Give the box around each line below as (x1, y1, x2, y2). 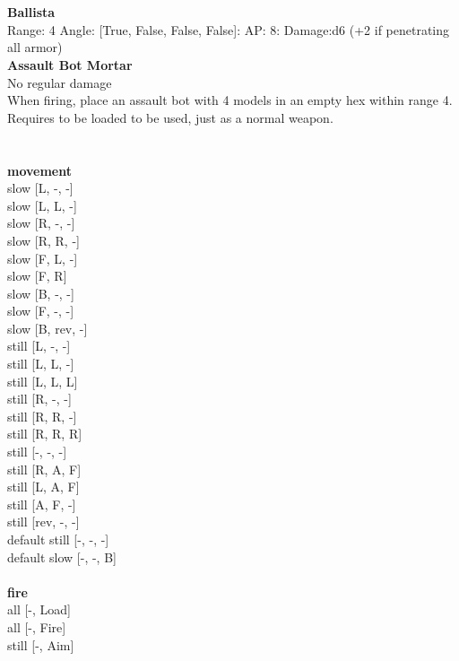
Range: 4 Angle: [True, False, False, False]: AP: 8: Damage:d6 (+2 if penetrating (7, 20, 450, 39)
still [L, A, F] (7, 477, 80, 496)
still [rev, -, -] (7, 512, 80, 531)
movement (7, 161, 72, 179)
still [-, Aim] (7, 635, 74, 654)
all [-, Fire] (7, 617, 66, 636)
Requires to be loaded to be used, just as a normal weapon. (7, 108, 333, 126)
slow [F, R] (7, 266, 67, 285)
